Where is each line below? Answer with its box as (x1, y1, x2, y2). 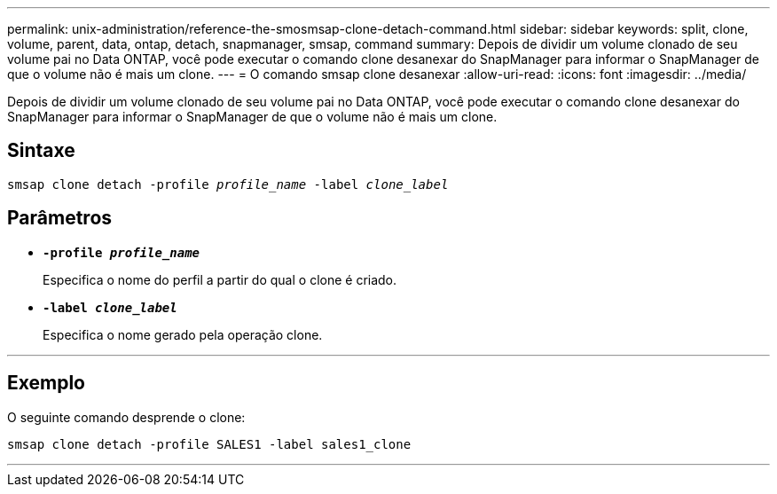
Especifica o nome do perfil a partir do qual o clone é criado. (43, 271, 397, 287)
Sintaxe (7, 139, 75, 162)
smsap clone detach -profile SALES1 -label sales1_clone (7, 436, 412, 451)
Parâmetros (7, 207, 113, 230)
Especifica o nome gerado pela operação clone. (43, 326, 323, 342)
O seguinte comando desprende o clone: (7, 409, 246, 425)
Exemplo (7, 372, 85, 395)
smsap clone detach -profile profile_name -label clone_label (7, 176, 449, 192)
